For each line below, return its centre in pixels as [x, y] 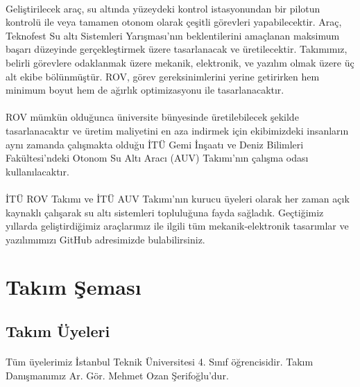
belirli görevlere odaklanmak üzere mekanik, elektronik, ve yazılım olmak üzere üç [180, 62]
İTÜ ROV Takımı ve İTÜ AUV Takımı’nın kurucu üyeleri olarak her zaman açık [178, 198]
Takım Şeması [74, 287]
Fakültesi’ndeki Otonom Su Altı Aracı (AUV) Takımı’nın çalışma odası [157, 158]
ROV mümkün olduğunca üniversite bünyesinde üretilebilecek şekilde [152, 117]
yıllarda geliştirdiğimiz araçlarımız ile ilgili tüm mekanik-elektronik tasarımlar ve [177, 226]
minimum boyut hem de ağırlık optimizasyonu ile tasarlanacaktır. [145, 90]
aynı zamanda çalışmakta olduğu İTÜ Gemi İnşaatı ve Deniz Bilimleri [155, 144]
